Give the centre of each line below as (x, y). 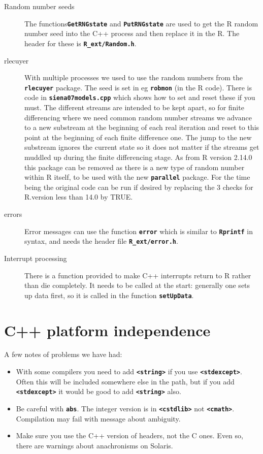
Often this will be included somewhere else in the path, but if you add (125, 381)
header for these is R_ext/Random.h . (80, 43)
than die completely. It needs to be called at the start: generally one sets (137, 285)
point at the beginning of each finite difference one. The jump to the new (138, 137)
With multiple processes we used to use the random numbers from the (134, 77)
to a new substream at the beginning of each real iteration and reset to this (142, 127)
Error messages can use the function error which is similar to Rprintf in (139, 231)
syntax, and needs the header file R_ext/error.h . (101, 241)
